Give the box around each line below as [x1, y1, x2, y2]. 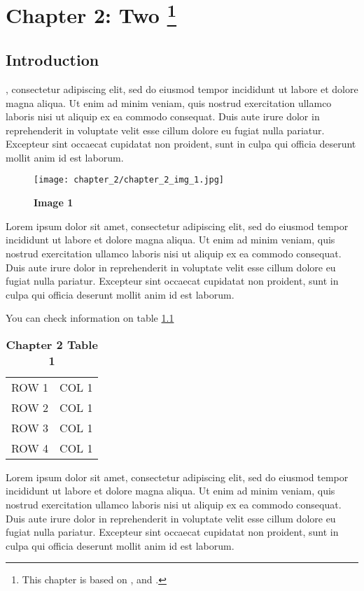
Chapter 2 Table [6, 336, 98, 353]
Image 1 [34, 195, 73, 210]
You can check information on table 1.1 [6, 311, 174, 325]
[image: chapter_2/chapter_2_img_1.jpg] [34, 175, 225, 185]
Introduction [6, 49, 99, 71]
